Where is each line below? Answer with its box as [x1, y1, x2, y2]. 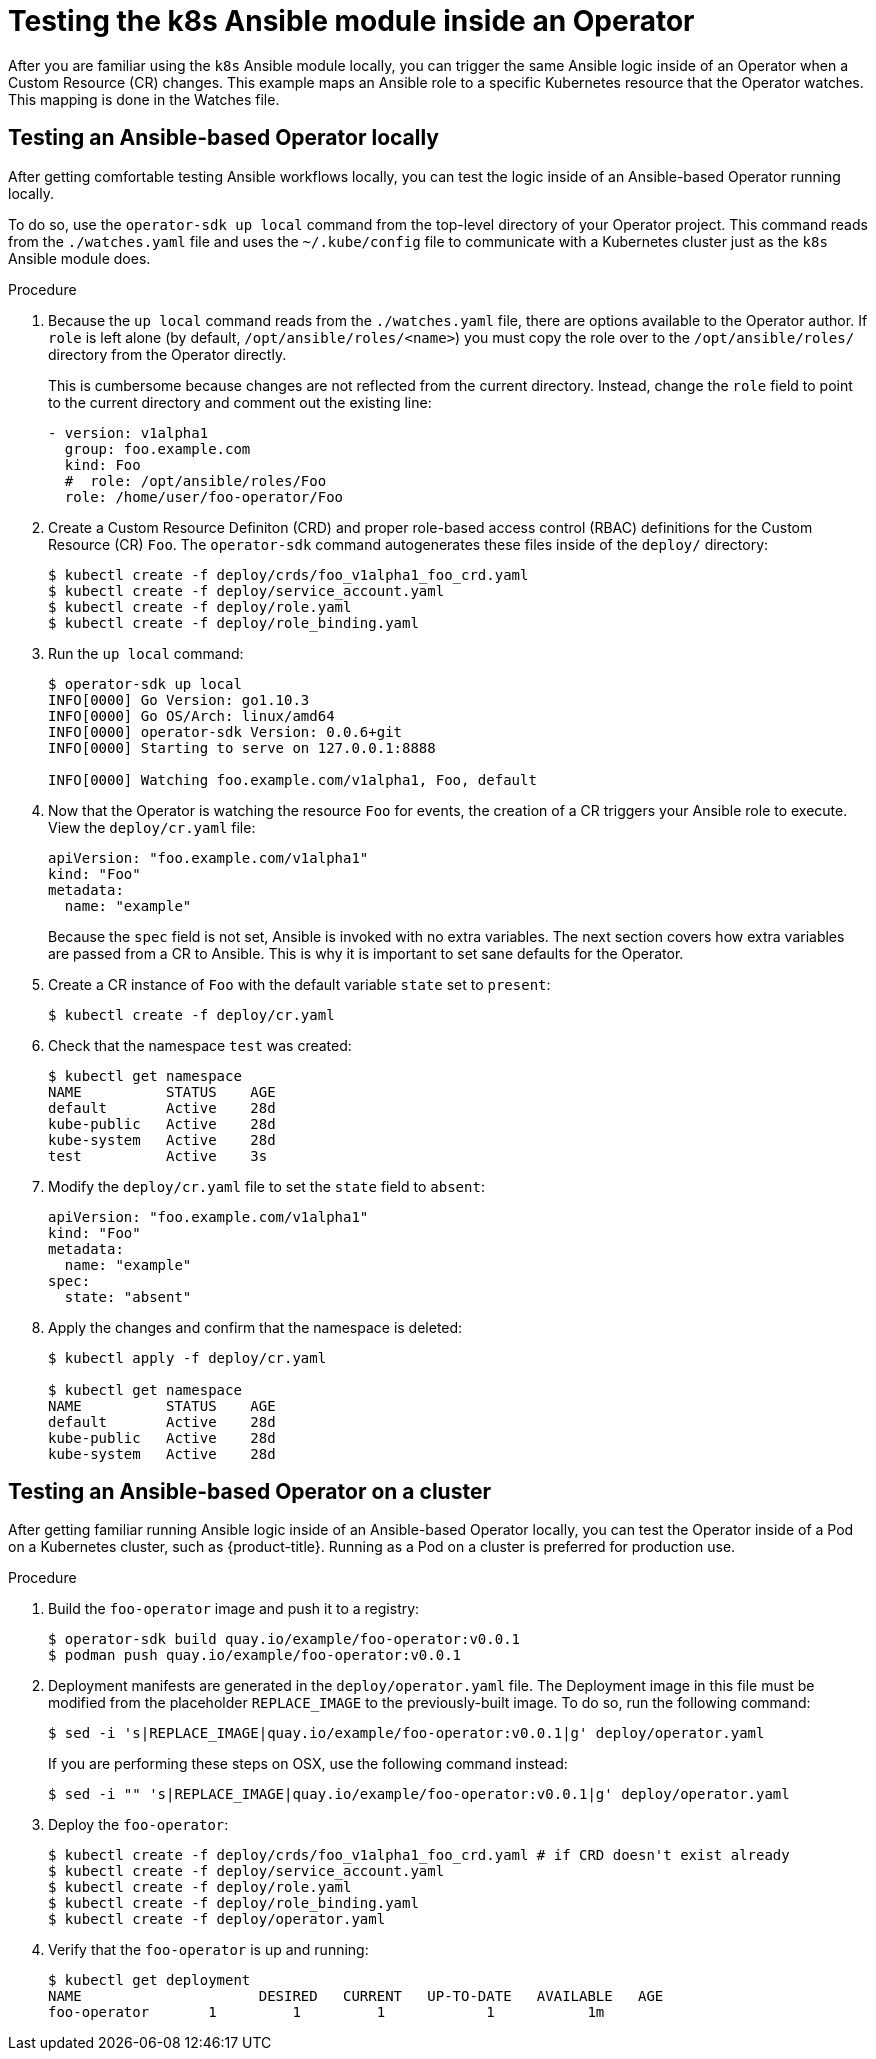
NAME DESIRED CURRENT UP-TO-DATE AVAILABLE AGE [48, 1988, 664, 2005]
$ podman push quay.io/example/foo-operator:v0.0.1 [48, 1647, 462, 1664]
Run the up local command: [48, 644, 244, 662]
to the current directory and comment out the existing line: [48, 393, 432, 411]
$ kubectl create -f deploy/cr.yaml [48, 1006, 335, 1023]
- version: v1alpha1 [48, 424, 209, 441]
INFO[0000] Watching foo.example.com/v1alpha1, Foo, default [48, 771, 537, 788]
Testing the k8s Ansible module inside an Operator [8, 4, 695, 38]
